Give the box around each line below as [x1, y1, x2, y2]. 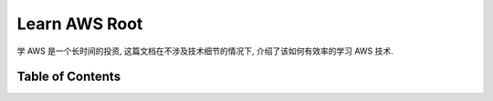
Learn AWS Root [16, 14, 143, 34]
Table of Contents [16, 69, 121, 85]
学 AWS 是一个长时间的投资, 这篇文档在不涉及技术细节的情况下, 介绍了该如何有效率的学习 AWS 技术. [16, 45, 394, 56]
